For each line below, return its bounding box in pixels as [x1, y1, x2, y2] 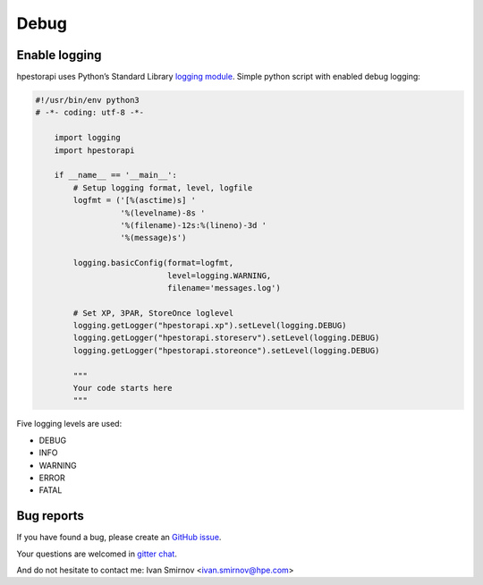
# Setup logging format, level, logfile [72, 182, 253, 192]
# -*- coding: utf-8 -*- [35, 107, 145, 118]
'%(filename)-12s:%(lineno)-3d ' [120, 220, 267, 230]
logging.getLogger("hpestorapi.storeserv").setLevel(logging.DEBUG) [72, 333, 380, 343]
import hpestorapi [54, 145, 135, 156]
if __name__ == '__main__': [54, 170, 178, 181]
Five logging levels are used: [16, 419, 123, 429]
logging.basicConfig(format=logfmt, [72, 258, 234, 268]
